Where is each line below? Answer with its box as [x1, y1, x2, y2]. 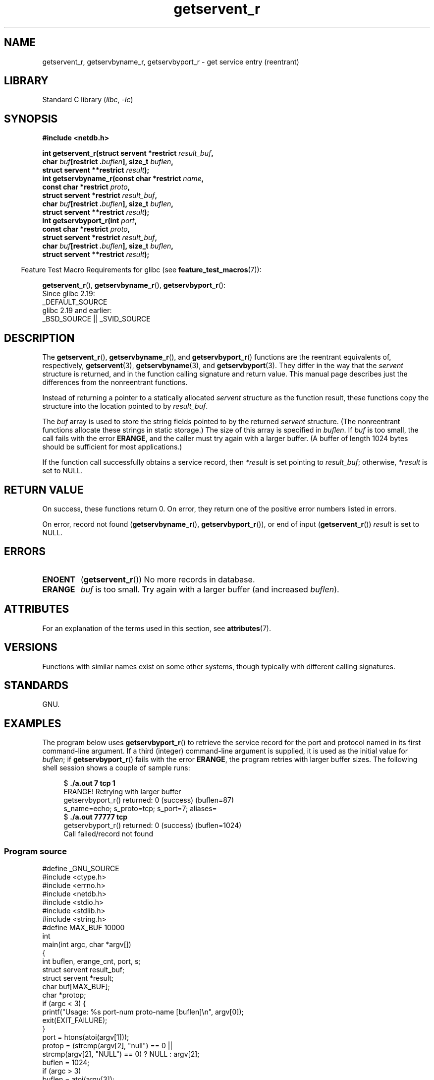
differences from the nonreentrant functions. [42, 378, 188, 387]
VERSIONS [4, 641, 57, 654]
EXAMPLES [4, 717, 61, 730]
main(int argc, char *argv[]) [42, 940, 131, 949]
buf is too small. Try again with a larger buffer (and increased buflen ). [80, 584, 339, 594]
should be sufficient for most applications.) [42, 443, 182, 451]
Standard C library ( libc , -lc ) [42, 95, 133, 104]
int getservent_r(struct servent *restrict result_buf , [42, 149, 214, 158]
